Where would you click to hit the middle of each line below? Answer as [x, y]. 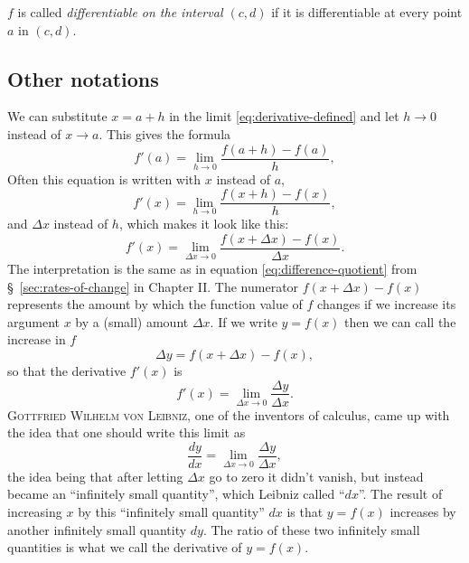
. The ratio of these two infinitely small [311, 529]
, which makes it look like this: [204, 224]
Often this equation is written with [104, 178]
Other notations [83, 78]
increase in [37, 339]
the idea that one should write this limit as [127, 432]
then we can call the [400, 321]
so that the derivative [67, 370]
